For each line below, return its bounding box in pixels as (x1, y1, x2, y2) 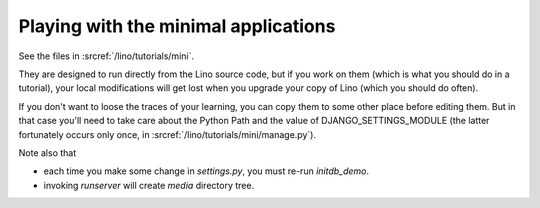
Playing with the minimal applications (18, 15, 336, 37)
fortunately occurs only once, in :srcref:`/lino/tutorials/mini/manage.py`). (18, 128, 317, 140)
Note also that (18, 146, 77, 159)
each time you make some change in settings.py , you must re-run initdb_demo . (43, 165, 370, 177)
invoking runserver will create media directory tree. (43, 179, 255, 191)
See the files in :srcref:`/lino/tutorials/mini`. (18, 50, 195, 62)
